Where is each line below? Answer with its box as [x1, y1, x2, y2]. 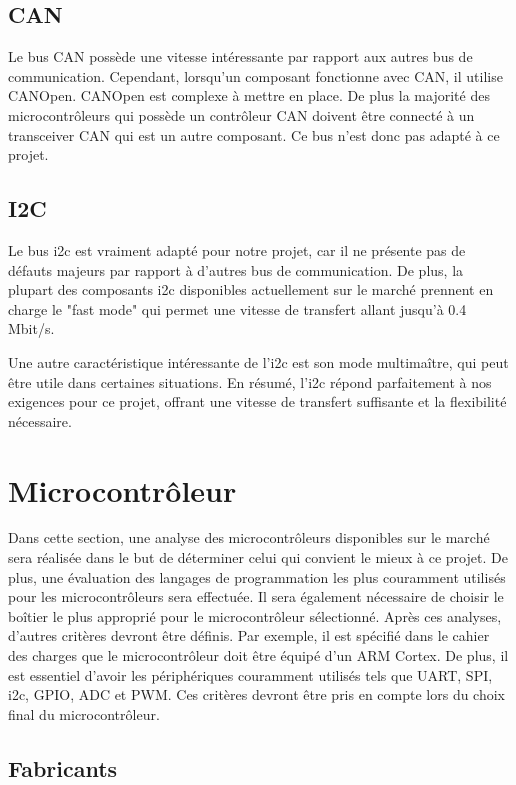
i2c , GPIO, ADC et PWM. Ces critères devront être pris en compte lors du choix [8, 684, 506, 705]
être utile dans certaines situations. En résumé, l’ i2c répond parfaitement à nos [8, 371, 492, 392]
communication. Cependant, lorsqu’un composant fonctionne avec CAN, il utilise [8, 65, 503, 86]
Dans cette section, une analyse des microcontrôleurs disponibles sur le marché [8, 527, 490, 548]
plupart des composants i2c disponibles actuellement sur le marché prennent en [8, 279, 494, 300]
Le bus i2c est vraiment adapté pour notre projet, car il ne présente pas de [8, 239, 466, 260]
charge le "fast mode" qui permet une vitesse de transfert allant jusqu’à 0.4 [8, 298, 467, 319]
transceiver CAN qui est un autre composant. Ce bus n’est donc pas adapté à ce [8, 124, 500, 145]
